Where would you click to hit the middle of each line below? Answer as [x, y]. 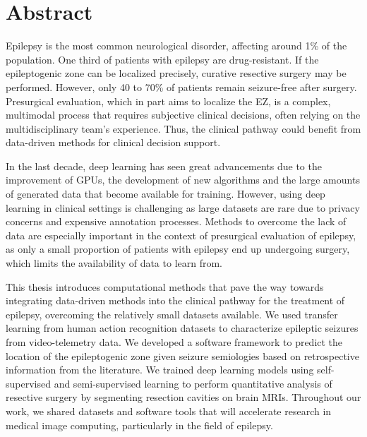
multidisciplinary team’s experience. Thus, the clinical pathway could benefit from [183, 128]
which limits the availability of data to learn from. [114, 263]
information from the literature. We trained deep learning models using [160, 370]
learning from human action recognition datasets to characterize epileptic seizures [182, 328]
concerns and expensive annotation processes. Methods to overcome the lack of [176, 221]
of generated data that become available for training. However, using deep [166, 194]
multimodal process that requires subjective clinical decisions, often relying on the [183, 115]
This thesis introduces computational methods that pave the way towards [165, 286]
